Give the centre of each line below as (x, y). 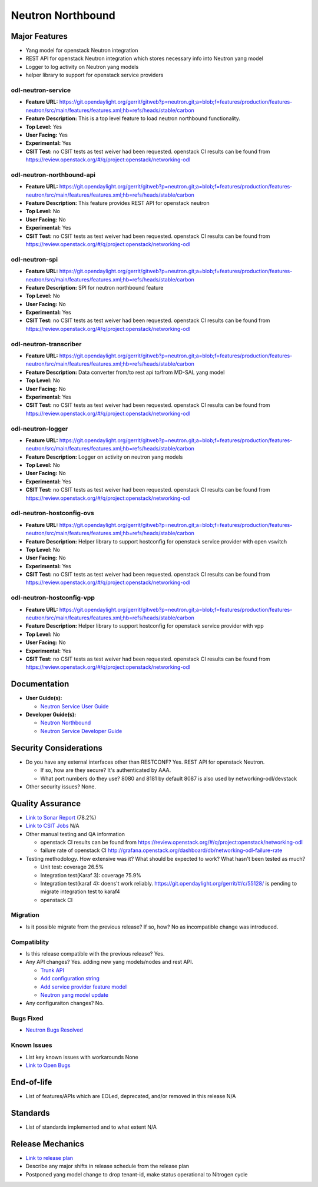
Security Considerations (57, 748)
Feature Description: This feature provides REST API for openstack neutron (117, 203)
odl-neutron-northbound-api (53, 175)
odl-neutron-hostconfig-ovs (52, 513)
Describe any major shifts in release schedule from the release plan (107, 1166)
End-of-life (32, 1082)
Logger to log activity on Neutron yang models (82, 67)
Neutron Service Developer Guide (81, 731)
